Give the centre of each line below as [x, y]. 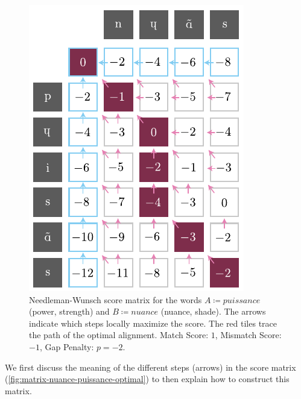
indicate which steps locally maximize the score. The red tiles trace [153, 323]
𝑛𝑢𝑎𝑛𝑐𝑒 [145, 313]
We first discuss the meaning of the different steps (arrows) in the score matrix [150, 367]
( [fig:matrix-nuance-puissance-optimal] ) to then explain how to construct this [147, 379]
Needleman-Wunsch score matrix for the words [116, 299]
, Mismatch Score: [248, 335]
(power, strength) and [69, 311]
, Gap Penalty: [67, 346]
